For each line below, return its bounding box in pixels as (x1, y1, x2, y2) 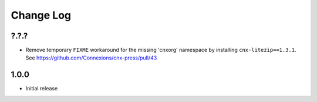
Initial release (25, 85, 58, 92)
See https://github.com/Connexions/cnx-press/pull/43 (25, 54, 157, 61)
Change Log (11, 9, 72, 22)
